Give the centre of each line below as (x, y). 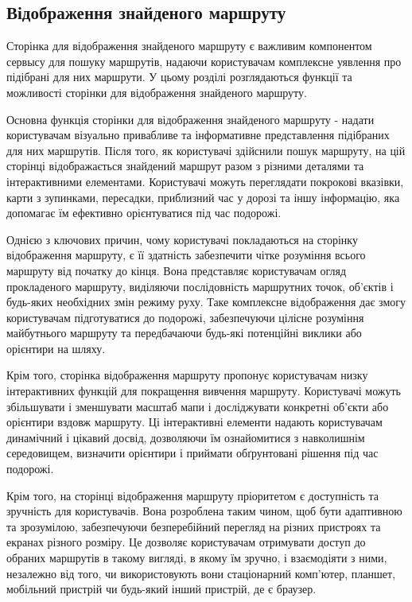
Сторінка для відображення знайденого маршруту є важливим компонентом (189, 46)
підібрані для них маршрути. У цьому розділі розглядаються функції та (179, 77)
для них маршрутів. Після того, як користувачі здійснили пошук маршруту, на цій (206, 150)
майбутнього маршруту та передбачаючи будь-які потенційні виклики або (184, 333)
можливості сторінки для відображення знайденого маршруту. (157, 92)
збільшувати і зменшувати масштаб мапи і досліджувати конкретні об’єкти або (198, 406)
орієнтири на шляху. (56, 348)
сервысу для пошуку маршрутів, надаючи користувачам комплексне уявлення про (204, 61)
